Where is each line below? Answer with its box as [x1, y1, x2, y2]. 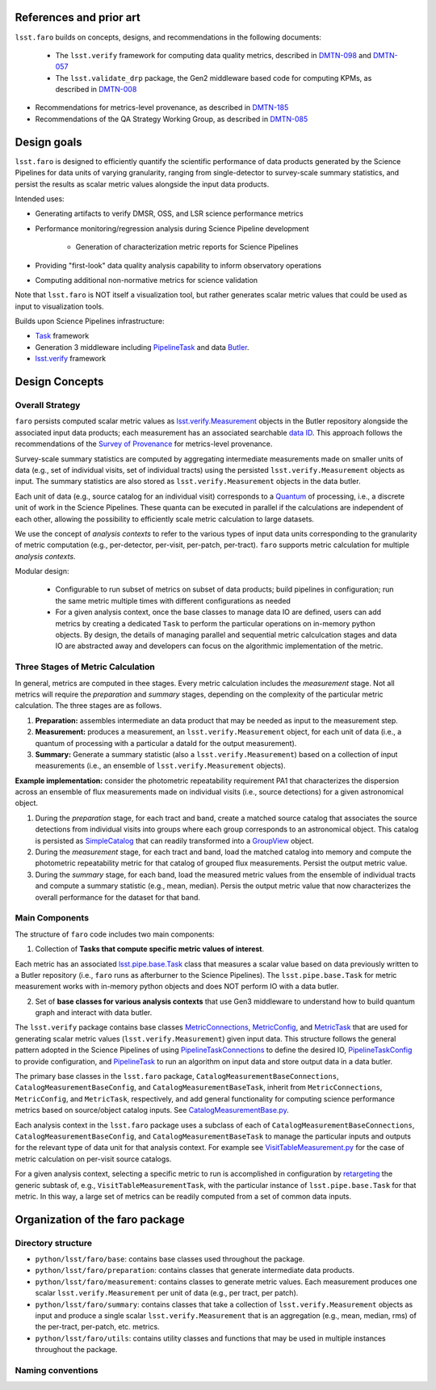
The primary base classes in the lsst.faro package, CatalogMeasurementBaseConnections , [15, 1072, 339, 1081]
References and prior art [15, 11, 140, 24]
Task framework [35, 331, 90, 341]
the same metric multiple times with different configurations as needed [55, 596, 291, 605]
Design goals [15, 135, 82, 149]
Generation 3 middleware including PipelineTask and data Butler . [35, 342, 249, 352]
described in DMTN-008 [55, 85, 137, 95]
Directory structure [15, 1237, 93, 1249]
